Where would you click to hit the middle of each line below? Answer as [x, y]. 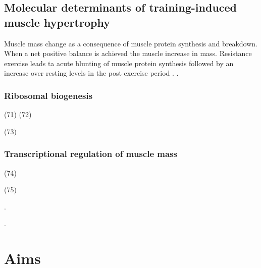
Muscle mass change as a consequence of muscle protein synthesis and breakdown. [131, 43]
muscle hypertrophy [57, 22]
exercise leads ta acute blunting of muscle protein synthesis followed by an [119, 63]
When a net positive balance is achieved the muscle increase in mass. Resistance [128, 53]
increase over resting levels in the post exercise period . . [91, 73]
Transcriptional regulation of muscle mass [91, 154]
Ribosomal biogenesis [48, 95]
